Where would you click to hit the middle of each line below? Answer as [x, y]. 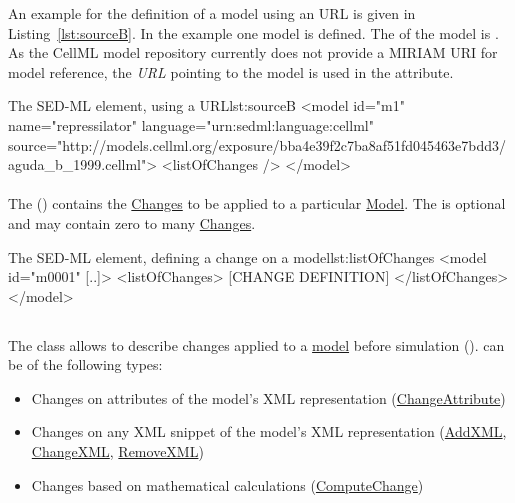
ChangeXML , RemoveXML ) [117, 451]
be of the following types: [85, 364]
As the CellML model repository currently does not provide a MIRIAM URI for [253, 52]
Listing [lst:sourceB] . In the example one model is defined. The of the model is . [253, 32]
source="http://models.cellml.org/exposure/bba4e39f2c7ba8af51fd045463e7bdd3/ [257, 144]
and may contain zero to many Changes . [132, 222]
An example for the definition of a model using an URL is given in [212, 13]
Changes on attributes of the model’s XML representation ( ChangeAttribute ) [268, 397]
